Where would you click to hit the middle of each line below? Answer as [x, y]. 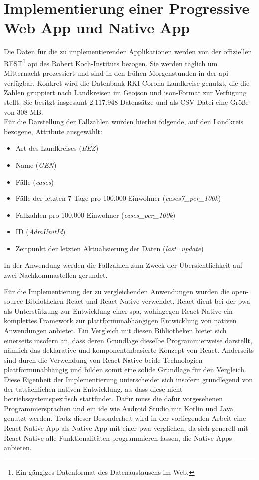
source [14, 301]
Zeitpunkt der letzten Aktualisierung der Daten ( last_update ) [110, 248]
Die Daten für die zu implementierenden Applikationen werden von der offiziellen [128, 51]
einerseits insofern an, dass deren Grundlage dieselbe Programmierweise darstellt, [128, 340]
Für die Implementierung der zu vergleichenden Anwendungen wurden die [117, 291]
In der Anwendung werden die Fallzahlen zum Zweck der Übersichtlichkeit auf [123, 265]
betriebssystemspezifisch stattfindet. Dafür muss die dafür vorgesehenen [113, 399]
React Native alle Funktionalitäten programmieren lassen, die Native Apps [118, 437]
